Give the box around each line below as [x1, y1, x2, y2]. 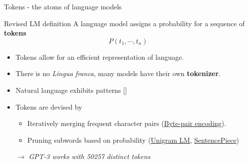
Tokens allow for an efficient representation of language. [15, 51, 184, 62]
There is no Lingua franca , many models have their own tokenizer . [15, 68, 221, 79]
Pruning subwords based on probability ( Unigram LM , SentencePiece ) [27, 134, 239, 145]
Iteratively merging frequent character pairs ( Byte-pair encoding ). [27, 118, 226, 128]
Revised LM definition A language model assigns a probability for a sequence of [4, 18, 245, 28]
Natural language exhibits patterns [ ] [15, 84, 127, 95]
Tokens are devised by [15, 101, 82, 112]
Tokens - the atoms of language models [4, 1, 122, 11]
